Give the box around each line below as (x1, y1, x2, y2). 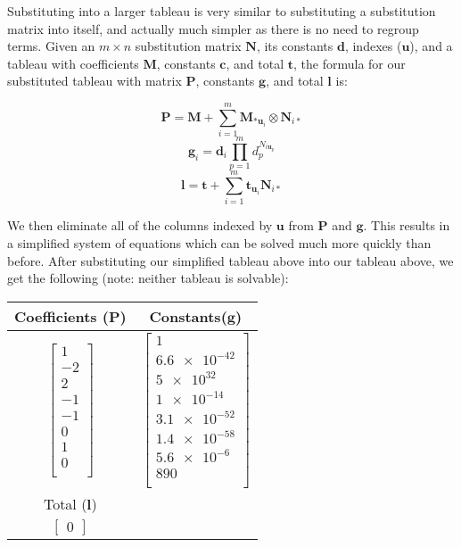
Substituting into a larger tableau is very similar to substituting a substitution (7, 2, 436, 20)
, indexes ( (344, 37, 402, 55)
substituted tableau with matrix (7, 71, 182, 90)
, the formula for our (293, 54, 406, 72)
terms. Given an (7, 37, 95, 55)
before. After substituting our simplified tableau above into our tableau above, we (7, 251, 454, 269)
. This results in (363, 216, 450, 235)
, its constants (256, 37, 333, 55)
